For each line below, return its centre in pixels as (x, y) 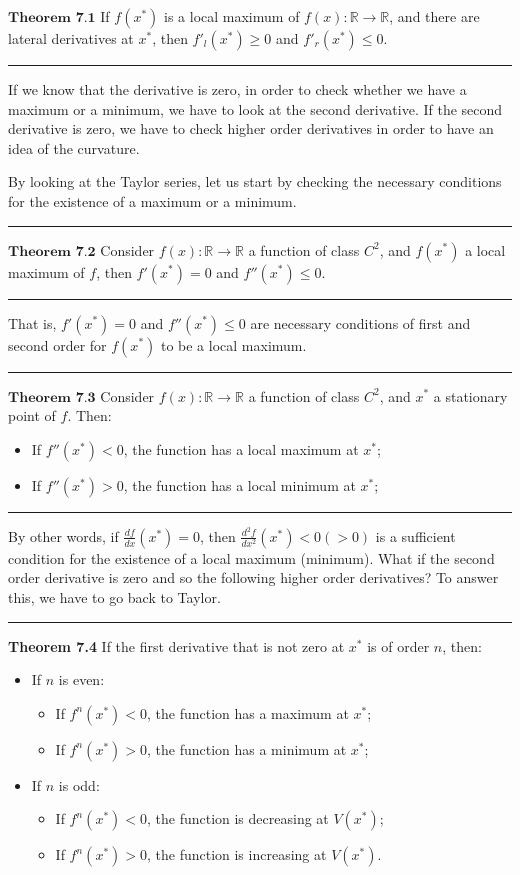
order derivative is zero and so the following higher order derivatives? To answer (253, 577)
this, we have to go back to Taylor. (114, 597)
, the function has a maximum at (247, 712)
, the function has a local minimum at (239, 484)
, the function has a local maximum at (241, 448)
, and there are (434, 16)
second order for (57, 344)
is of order (398, 645)
